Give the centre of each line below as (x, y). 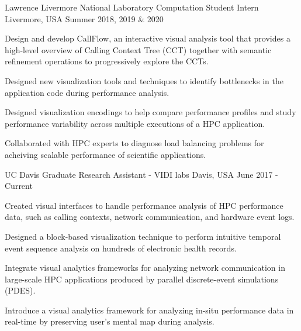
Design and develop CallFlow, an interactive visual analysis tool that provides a (148, 38)
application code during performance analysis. (87, 92)
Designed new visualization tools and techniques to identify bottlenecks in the (144, 80)
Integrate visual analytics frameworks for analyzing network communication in (145, 268)
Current (19, 186)
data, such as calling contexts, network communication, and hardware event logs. (150, 217)
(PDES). (20, 290)
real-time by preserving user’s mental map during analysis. (110, 321)
